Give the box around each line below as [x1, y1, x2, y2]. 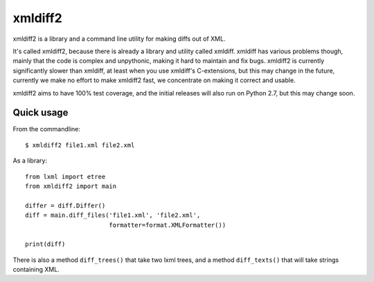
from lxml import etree [25, 173, 106, 180]
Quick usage [12, 107, 69, 119]
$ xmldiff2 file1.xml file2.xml [25, 141, 135, 149]
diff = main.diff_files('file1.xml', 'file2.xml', [25, 211, 201, 219]
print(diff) [25, 241, 66, 248]
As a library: [12, 156, 48, 165]
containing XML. [12, 265, 60, 274]
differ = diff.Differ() [25, 201, 106, 209]
